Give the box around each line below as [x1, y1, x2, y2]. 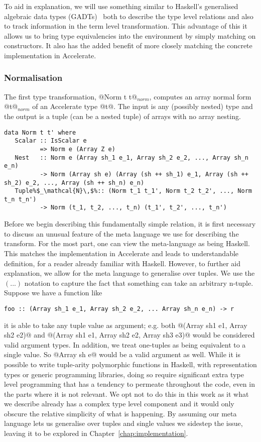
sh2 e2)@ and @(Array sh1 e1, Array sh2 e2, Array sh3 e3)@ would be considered [4, 329, 255, 340]
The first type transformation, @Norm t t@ [4, 91, 138, 101]
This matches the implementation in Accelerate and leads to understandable [4, 248, 239, 258]
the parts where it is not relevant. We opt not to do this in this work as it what [4, 388, 249, 399]
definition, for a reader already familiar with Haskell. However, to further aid [4, 258, 240, 268]
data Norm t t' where [4, 129, 76, 136]
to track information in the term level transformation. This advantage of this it [4, 21, 247, 31]
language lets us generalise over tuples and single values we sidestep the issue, [4, 418, 243, 428]
